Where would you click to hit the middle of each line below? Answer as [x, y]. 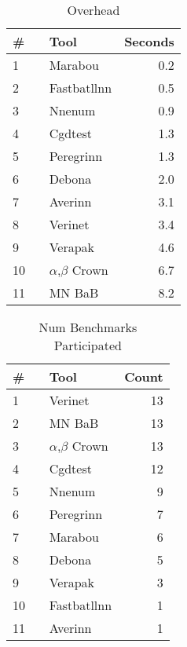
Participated [88, 345]
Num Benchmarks [88, 327]
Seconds [149, 41]
